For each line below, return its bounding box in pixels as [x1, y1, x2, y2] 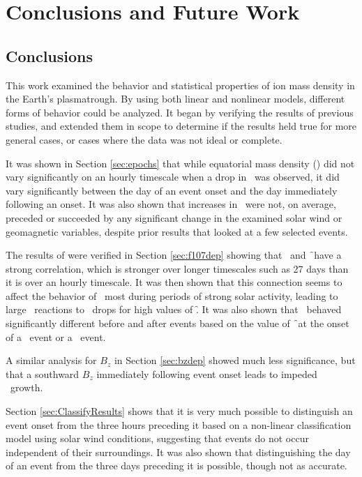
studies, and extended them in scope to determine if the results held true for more [6, 119, 357, 133]
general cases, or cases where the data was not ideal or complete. [6, 132, 282, 146]
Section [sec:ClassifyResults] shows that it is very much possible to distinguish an [6, 404, 353, 418]
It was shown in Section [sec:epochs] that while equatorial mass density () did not [6, 156, 355, 170]
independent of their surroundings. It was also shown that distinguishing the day [6, 444, 351, 459]
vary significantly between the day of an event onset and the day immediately [6, 183, 338, 197]
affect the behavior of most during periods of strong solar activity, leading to [6, 288, 338, 303]
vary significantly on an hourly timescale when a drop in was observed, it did [6, 169, 340, 184]
